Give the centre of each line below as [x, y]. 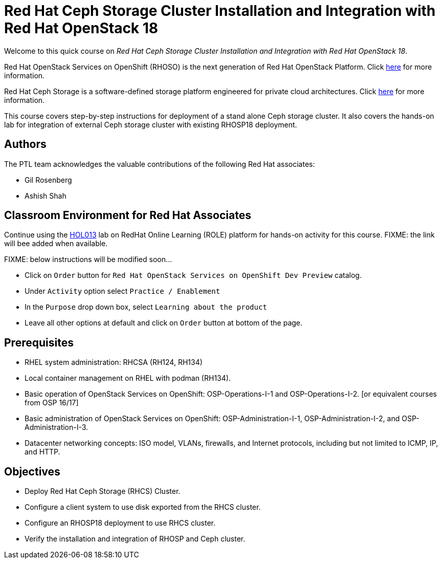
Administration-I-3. [57, 427]
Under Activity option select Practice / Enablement [123, 291]
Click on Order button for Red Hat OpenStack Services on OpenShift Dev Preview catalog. [193, 275]
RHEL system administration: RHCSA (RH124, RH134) [114, 362]
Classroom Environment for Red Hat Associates [128, 215]
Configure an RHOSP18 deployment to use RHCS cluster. [120, 523]
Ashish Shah [46, 196]
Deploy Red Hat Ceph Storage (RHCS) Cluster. [103, 491]
